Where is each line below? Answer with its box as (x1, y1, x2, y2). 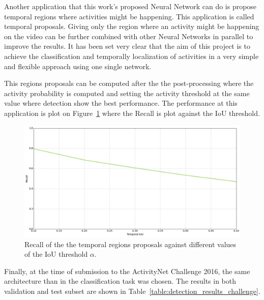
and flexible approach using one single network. (4, 61, 152, 71)
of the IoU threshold (24, 249, 88, 259)
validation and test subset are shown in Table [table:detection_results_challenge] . (4, 285, 260, 296)
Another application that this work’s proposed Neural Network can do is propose (4, 1, 257, 11)
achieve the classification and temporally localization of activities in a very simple (4, 50, 259, 61)
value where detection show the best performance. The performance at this (4, 98, 238, 108)
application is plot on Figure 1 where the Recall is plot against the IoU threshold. (4, 107, 260, 118)
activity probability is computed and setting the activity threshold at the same (4, 87, 250, 98)
